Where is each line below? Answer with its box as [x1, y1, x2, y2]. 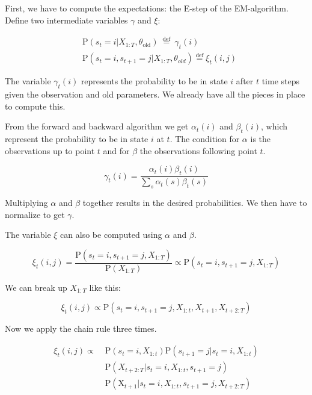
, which [261, 120, 287, 132]
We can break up [5, 281, 67, 293]
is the [250, 132, 271, 145]
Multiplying [5, 196, 48, 209]
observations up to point [5, 144, 95, 157]
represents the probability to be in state [81, 75, 228, 87]
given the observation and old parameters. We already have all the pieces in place [5, 88, 305, 101]
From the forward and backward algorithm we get [5, 120, 189, 132]
